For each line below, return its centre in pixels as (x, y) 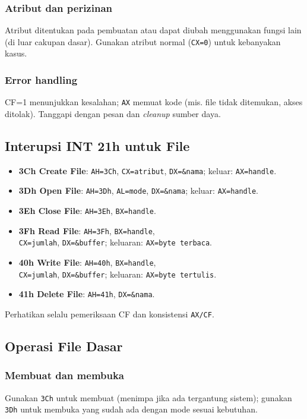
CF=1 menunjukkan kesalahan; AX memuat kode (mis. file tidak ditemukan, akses (154, 102)
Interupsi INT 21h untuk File (97, 145)
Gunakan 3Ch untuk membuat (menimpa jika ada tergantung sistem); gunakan (148, 397)
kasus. (16, 53)
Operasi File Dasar (64, 346)
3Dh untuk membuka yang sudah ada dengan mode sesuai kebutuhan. (131, 409)
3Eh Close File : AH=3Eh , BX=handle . (87, 211)
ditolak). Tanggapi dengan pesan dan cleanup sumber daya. (113, 113)
